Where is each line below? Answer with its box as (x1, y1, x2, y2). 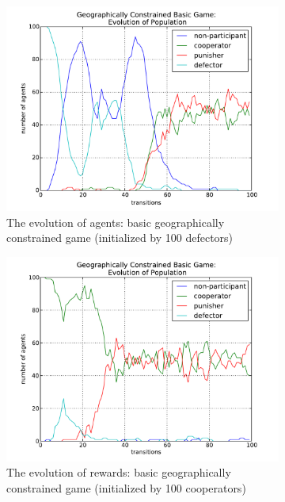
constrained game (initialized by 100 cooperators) (6, 479, 246, 496)
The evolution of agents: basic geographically (6, 213, 225, 230)
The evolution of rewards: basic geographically (6, 464, 231, 481)
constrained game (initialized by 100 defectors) (6, 229, 234, 246)
